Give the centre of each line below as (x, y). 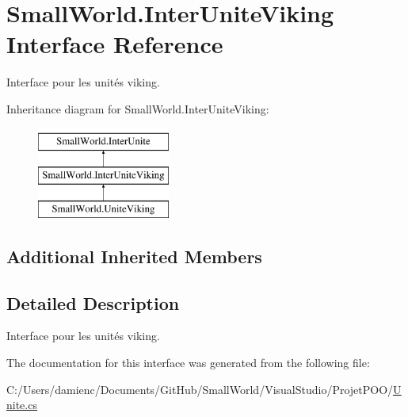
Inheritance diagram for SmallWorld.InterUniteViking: (138, 108)
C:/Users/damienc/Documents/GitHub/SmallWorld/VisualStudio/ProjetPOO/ (200, 389)
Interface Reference (115, 44)
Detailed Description (93, 302)
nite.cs (22, 405)
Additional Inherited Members (134, 256)
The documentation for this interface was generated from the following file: (188, 363)
